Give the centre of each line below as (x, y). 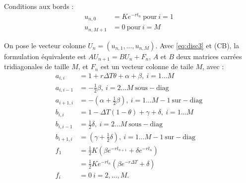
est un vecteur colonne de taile (147, 66)
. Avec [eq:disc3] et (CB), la (197, 45)
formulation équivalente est (45, 56)
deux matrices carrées (209, 56)
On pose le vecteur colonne (45, 45)
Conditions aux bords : (39, 6)
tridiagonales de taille (37, 66)
